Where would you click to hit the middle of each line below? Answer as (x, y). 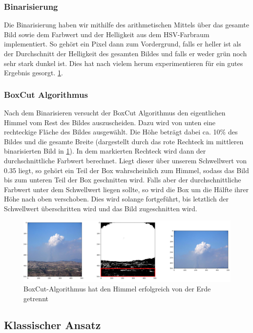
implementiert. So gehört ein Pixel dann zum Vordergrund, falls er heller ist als (123, 44)
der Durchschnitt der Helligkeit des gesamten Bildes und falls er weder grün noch (126, 53)
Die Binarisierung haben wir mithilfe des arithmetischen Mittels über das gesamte (126, 25)
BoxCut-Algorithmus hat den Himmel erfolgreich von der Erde (117, 289)
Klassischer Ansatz (53, 324)
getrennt (36, 298)
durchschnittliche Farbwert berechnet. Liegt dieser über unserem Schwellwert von (126, 160)
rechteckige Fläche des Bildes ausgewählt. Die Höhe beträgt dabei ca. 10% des (121, 132)
